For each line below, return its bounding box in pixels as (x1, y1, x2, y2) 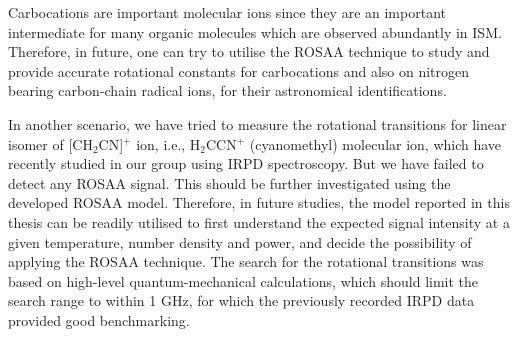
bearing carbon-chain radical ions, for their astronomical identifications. (8, 80, 447, 101)
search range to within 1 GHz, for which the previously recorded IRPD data (8, 290, 475, 311)
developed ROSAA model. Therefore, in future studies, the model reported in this (8, 192, 510, 213)
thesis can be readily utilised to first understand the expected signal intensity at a (8, 211, 510, 232)
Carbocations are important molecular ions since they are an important (8, 2, 446, 22)
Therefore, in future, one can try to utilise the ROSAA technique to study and (8, 41, 490, 62)
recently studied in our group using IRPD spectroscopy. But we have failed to (8, 153, 484, 174)
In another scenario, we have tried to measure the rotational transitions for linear (8, 113, 507, 134)
